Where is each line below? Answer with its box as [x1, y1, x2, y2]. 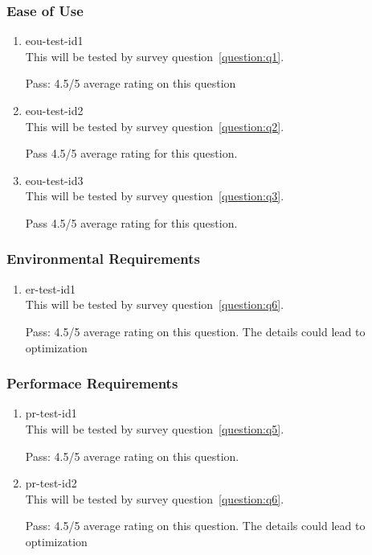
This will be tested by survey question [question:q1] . [25, 47, 284, 64]
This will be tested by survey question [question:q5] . [25, 420, 284, 437]
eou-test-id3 [25, 171, 84, 188]
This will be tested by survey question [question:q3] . [25, 187, 284, 204]
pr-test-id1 [25, 405, 77, 421]
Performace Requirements [6, 373, 178, 393]
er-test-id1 [25, 280, 76, 297]
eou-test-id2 [25, 102, 84, 118]
